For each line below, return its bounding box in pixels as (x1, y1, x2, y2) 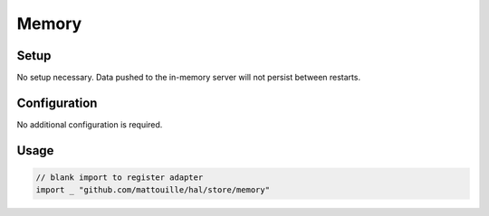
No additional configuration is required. (16, 118, 163, 130)
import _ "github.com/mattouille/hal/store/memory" (35, 185, 271, 195)
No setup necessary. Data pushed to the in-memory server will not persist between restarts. (16, 72, 361, 83)
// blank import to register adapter (35, 172, 204, 183)
